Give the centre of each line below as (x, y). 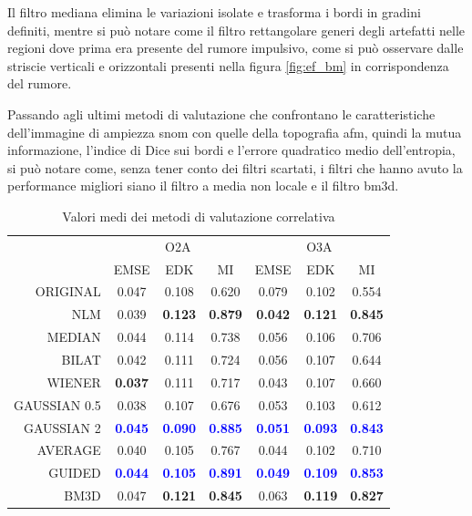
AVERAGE (69, 450)
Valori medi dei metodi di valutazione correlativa (199, 216)
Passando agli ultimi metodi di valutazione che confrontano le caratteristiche (221, 114)
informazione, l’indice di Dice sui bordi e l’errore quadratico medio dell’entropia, (231, 150)
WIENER (74, 382)
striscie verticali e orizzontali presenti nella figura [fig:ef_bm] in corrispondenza (228, 65)
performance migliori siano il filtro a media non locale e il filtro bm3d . (203, 186)
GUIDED (75, 473)
